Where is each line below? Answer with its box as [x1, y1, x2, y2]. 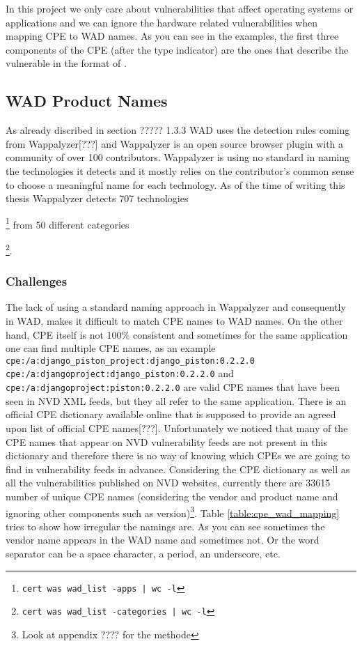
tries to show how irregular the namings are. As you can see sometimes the [6, 518, 325, 533]
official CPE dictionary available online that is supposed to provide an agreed [6, 407, 336, 422]
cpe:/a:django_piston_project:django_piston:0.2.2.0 [6, 355, 255, 366]
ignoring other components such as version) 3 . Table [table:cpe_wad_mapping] [6, 503, 340, 520]
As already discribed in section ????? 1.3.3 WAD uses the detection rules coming [6, 123, 350, 137]
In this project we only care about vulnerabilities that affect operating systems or [6, 1, 354, 15]
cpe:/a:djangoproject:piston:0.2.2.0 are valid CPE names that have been [6, 380, 340, 394]
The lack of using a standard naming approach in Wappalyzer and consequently [6, 300, 346, 314]
